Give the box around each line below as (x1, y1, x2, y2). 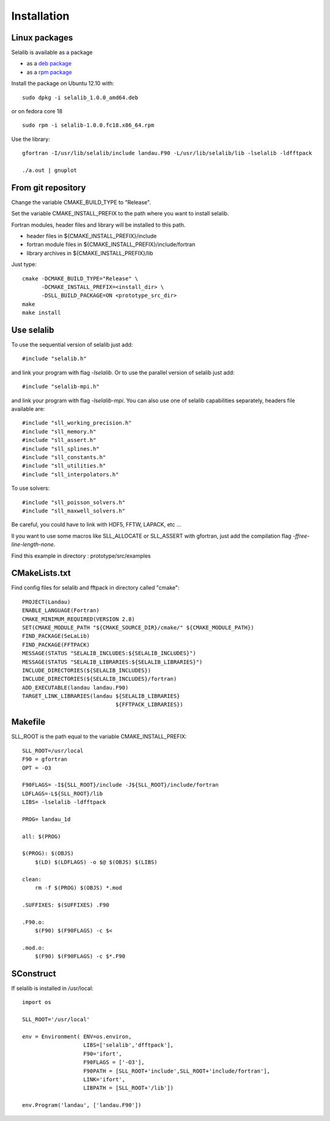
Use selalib (11, 324, 54, 335)
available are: (11, 405, 45, 413)
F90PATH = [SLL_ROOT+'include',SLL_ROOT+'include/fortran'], (83, 1067, 271, 1074)
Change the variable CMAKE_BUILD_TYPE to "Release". (11, 198, 151, 206)
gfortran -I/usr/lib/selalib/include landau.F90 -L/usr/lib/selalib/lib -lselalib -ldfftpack (22, 150, 312, 157)
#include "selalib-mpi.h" (22, 383, 100, 390)
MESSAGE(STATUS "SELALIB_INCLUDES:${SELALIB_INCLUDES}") (22, 650, 197, 657)
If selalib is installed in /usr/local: (11, 984, 94, 992)
